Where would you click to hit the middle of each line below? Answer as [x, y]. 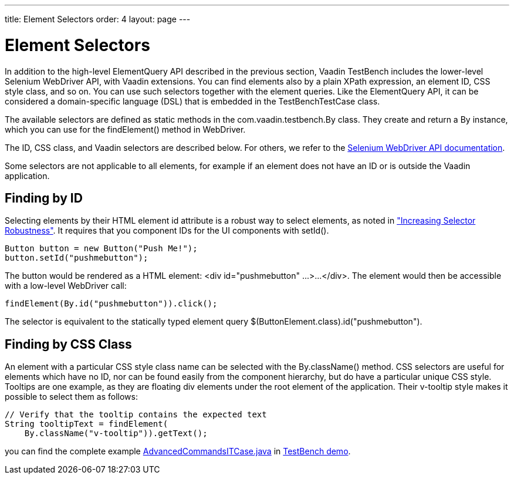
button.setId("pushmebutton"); [77, 258]
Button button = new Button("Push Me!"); [101, 249]
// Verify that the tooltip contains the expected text [136, 415]
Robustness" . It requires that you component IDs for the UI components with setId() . [167, 231]
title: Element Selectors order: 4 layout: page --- [98, 19]
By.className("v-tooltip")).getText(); [116, 434]
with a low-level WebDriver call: [66, 286]
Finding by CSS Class [68, 344]
